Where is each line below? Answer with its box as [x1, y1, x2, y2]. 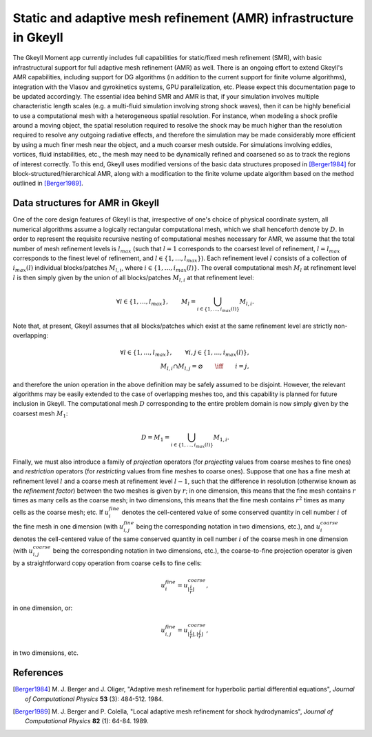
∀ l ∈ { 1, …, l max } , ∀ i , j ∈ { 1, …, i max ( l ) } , [119, 348, 249, 358]
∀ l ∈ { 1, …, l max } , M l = [116, 297, 196, 307]
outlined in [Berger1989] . [12, 179, 83, 188]
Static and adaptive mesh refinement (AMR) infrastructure [12, 10, 354, 26]
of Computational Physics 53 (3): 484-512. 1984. [25, 694, 164, 703]
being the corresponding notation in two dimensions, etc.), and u [136, 522, 321, 531]
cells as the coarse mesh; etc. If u [12, 508, 110, 516]
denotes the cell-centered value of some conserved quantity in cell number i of [121, 508, 347, 516]
